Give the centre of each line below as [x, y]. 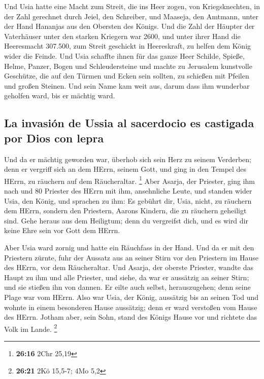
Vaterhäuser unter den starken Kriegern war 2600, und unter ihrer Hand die [122, 36]
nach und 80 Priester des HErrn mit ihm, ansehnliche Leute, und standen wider [128, 190]
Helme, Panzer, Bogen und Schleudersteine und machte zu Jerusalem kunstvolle [128, 66]
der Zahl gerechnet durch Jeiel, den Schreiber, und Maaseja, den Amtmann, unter [131, 16]
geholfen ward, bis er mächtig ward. [60, 96]
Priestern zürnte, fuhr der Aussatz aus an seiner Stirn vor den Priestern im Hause [131, 257]
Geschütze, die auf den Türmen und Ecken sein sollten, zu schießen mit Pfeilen [127, 76]
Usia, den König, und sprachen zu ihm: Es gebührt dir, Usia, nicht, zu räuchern [128, 200]
